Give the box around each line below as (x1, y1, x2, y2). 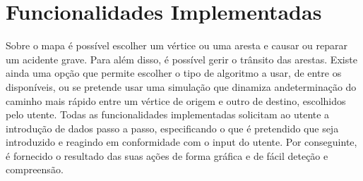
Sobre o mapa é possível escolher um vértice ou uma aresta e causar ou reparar (6, 38, 348, 53)
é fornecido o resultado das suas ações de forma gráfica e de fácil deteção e (6, 148, 328, 163)
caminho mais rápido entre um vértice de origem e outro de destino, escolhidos (6, 93, 346, 108)
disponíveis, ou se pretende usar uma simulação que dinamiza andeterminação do (6, 79, 357, 94)
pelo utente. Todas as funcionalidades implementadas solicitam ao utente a (6, 107, 330, 122)
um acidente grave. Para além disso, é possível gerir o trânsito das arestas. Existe (6, 51, 357, 66)
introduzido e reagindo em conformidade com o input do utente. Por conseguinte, (6, 135, 357, 149)
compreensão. (6, 162, 64, 177)
